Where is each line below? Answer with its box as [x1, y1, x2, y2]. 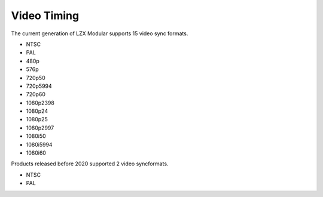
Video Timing [11, 9, 80, 22]
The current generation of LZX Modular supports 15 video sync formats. [11, 30, 188, 37]
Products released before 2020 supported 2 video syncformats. [11, 160, 169, 167]
